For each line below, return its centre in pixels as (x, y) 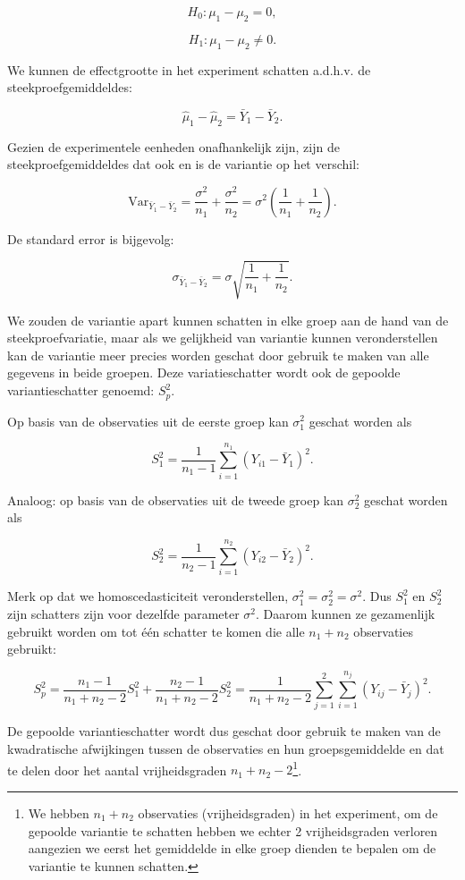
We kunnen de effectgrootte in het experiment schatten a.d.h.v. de (189, 69)
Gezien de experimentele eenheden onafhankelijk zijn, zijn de (173, 146)
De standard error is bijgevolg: (91, 238)
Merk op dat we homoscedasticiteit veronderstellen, (148, 596)
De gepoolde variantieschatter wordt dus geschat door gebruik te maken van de (224, 731)
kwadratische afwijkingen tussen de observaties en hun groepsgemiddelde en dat (226, 749)
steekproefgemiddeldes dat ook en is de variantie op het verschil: (183, 164)
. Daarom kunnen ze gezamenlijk (346, 613)
